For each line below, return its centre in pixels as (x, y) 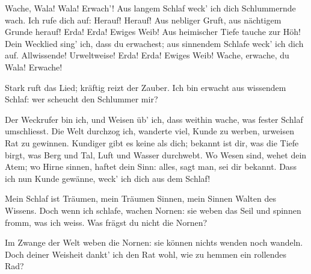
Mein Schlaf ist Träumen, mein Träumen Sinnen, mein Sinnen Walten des (140, 198)
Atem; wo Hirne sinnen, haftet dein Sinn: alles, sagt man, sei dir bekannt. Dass (151, 167)
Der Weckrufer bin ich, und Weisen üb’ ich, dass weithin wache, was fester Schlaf (154, 119)
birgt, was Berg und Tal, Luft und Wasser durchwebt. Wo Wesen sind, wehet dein (156, 154)
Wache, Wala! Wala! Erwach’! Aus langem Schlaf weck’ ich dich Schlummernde (150, 8)
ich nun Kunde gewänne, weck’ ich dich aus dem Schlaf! (108, 178)
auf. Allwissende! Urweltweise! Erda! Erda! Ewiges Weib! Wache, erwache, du (147, 55)
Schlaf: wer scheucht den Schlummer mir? (82, 99)
